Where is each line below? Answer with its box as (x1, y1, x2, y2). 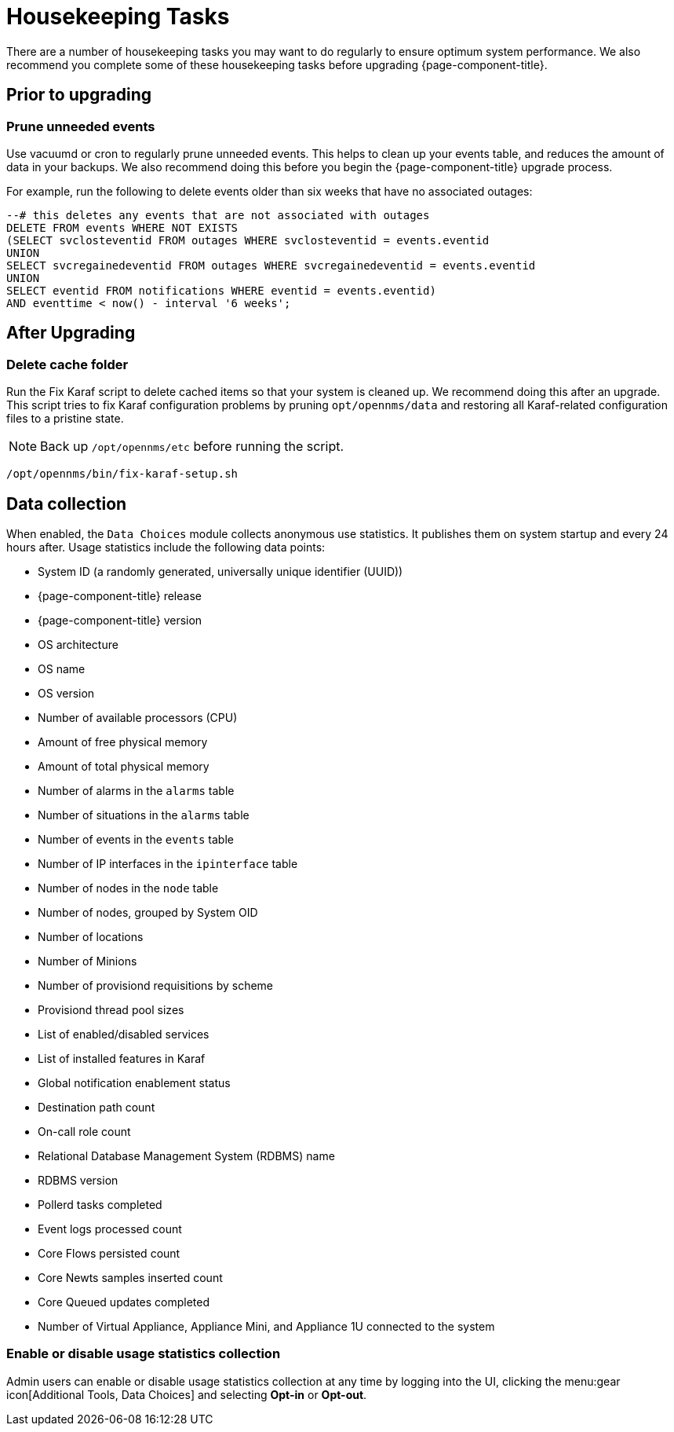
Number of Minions (38, 954, 137, 969)
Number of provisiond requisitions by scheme (38, 979, 274, 993)
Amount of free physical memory (38, 735, 208, 749)
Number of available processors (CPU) (38, 711, 238, 725)
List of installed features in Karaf (38, 1052, 206, 1066)
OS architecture (38, 638, 118, 652)
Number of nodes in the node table (38, 881, 219, 895)
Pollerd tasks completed (38, 1198, 162, 1212)
